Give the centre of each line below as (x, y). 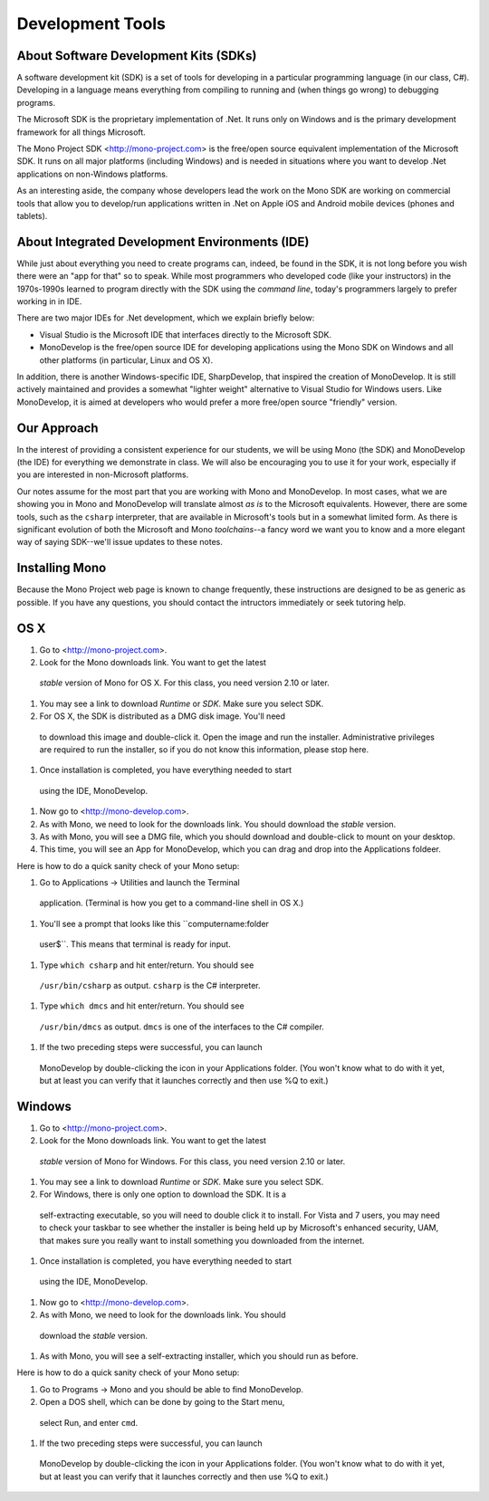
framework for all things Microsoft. (81, 132)
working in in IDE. (49, 301)
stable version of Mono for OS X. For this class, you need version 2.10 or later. (184, 683)
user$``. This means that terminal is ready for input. (135, 944)
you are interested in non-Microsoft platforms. (103, 474)
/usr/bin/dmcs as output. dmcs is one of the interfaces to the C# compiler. (182, 1027)
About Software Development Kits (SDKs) (137, 56)
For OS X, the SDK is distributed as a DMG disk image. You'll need (162, 716)
